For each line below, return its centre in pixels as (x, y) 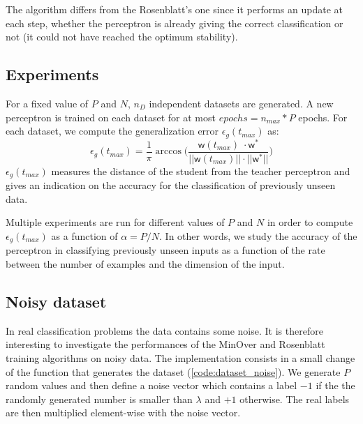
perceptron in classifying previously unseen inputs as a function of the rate (165, 250)
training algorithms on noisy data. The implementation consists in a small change (180, 357)
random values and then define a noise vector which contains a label (151, 385)
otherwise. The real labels (295, 399)
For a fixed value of (47, 103)
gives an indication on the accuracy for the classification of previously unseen (171, 185)
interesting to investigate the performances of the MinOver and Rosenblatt (165, 344)
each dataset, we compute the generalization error (112, 131)
